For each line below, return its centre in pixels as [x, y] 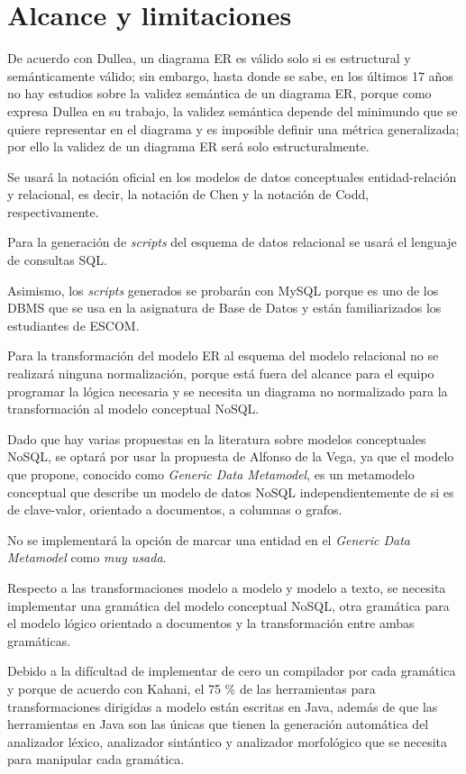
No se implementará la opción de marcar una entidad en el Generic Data [209, 539]
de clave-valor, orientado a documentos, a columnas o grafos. [175, 510]
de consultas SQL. [57, 260]
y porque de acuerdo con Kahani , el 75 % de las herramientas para [192, 688]
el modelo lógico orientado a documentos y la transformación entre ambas [211, 623]
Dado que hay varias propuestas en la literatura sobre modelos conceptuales [217, 438]
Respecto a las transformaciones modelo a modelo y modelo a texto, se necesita [227, 587]
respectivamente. [53, 211]
